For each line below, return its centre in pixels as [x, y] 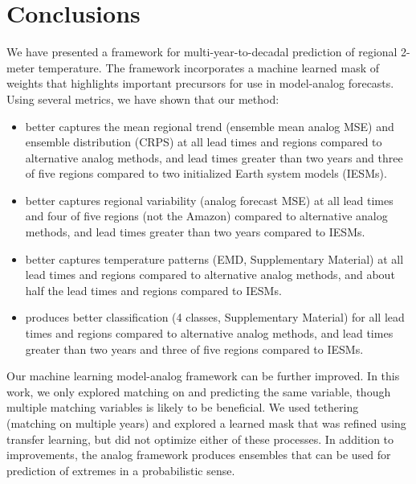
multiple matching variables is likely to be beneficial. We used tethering [183, 407]
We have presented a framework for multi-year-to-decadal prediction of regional [202, 52]
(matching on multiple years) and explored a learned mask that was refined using [206, 423]
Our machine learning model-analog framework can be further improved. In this [203, 376]
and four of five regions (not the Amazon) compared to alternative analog [206, 216]
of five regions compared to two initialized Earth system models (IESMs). [206, 173]
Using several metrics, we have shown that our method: [143, 98]
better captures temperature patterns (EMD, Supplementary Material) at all [214, 258]
